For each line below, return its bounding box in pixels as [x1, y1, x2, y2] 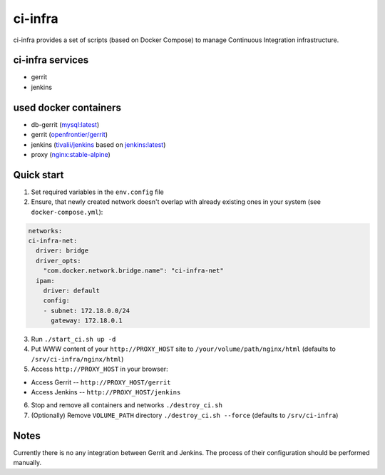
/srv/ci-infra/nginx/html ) [31, 354, 124, 363]
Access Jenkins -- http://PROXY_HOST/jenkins [31, 388, 181, 397]
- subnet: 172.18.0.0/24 [43, 307, 130, 315]
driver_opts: [36, 257, 81, 265]
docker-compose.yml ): [31, 208, 103, 216]
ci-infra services [13, 54, 89, 66]
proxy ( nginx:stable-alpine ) [31, 150, 111, 158]
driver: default [43, 286, 100, 295]
